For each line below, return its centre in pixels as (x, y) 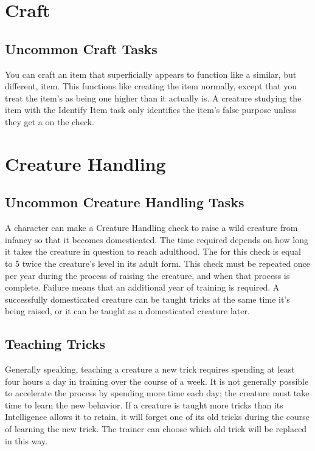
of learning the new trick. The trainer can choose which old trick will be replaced (156, 429)
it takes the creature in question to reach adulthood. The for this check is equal (153, 251)
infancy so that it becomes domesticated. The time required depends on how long (157, 239)
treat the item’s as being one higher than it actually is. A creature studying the (153, 98)
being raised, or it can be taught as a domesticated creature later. (127, 311)
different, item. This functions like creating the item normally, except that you (151, 86)
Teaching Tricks (55, 344)
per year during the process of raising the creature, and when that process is (147, 275)
